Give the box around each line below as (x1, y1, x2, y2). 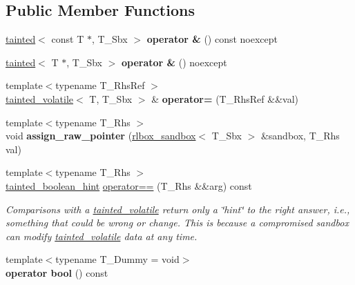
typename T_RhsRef (55, 78, 145, 92)
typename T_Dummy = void (55, 252, 180, 266)
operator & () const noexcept (146, 32, 278, 46)
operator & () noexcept (122, 55, 227, 69)
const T (51, 32, 84, 46)
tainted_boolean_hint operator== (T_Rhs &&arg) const (6, 178, 252, 193)
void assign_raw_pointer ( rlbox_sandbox (6, 128, 196, 143)
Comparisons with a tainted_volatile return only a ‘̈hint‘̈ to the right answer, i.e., (6, 202, 350, 216)
